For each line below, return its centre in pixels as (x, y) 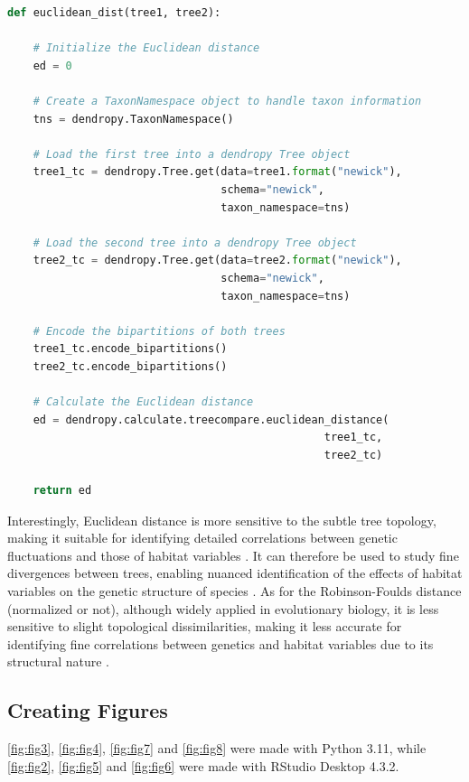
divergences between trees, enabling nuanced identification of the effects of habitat (235, 573)
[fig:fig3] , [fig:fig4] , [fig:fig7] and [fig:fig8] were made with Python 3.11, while (217, 748)
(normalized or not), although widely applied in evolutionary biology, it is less (223, 608)
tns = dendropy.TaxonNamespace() (133, 119)
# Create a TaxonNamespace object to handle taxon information (227, 101)
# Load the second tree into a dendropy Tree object (195, 242)
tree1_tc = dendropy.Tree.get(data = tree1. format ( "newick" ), (217, 172)
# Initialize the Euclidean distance (146, 48)
